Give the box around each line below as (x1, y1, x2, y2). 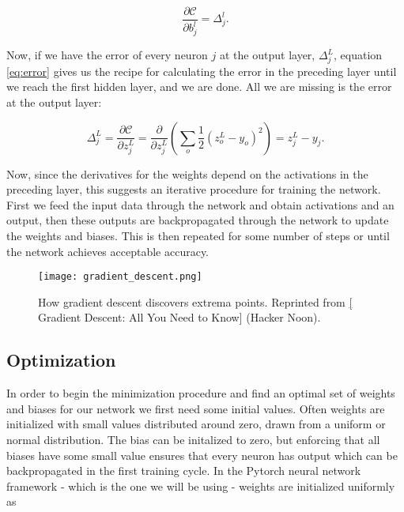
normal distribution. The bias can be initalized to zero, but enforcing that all (6, 431, 380, 448)
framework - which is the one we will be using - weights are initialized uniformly (6, 477, 395, 494)
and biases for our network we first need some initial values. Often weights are (6, 400, 385, 416)
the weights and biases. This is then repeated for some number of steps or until (6, 228, 390, 244)
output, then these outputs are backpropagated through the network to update (6, 212, 389, 228)
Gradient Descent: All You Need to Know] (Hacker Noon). (38, 309, 321, 326)
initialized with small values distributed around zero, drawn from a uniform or (6, 416, 386, 432)
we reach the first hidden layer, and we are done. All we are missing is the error (6, 78, 392, 95)
